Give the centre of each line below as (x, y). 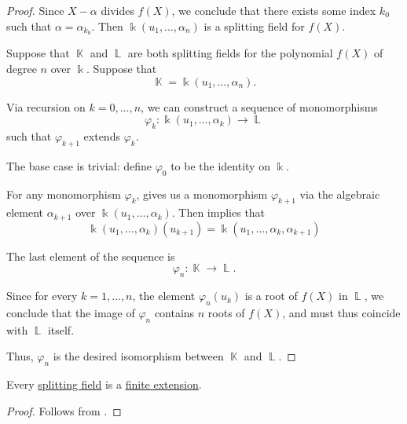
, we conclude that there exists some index (274, 10)
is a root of (271, 296)
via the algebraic (340, 194)
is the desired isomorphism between (138, 356)
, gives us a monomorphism (202, 194)
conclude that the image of (71, 313)
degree (22, 69)
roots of (226, 313)
